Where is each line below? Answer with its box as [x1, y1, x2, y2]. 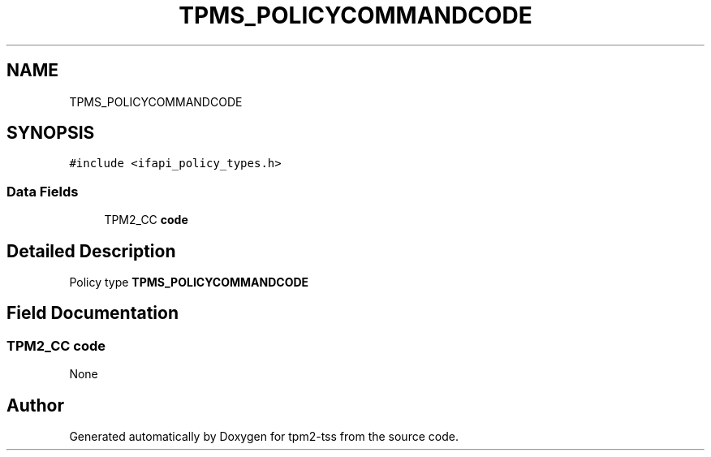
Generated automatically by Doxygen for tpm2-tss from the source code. [69, 429, 459, 444]
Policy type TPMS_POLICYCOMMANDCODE [69, 275, 309, 290]
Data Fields [6, 183, 79, 200]
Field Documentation [6, 303, 179, 324]
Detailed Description [6, 240, 176, 261]
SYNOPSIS [6, 123, 95, 144]
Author [6, 394, 64, 416]
